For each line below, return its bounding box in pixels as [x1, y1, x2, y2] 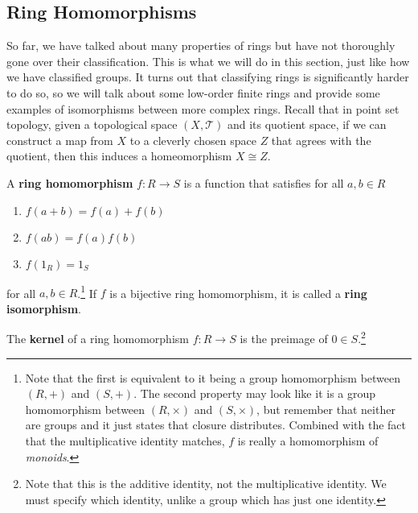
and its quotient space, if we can [227, 116, 387, 133]
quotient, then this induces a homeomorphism [6, 147, 232, 164]
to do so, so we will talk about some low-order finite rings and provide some [6, 84, 380, 101]
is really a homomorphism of [237, 432, 379, 449]
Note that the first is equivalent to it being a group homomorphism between [25, 369, 401, 386]
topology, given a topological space [6, 116, 178, 133]
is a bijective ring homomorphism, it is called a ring [109, 284, 367, 301]
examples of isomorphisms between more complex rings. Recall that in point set [6, 100, 400, 117]
